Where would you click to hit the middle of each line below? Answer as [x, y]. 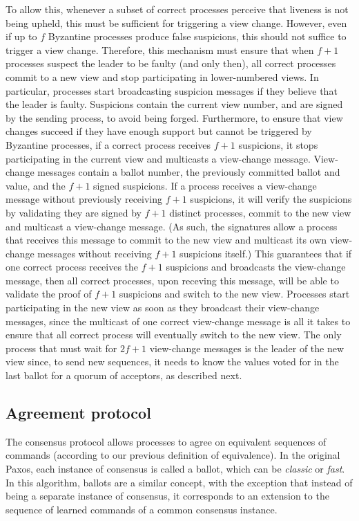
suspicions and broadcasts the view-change [256, 267]
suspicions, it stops [278, 144]
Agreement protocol [78, 413]
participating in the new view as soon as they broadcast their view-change [163, 308]
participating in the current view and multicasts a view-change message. [158, 158]
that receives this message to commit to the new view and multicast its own [166, 240]
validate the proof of [49, 294]
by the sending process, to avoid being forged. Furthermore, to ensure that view [174, 117]
